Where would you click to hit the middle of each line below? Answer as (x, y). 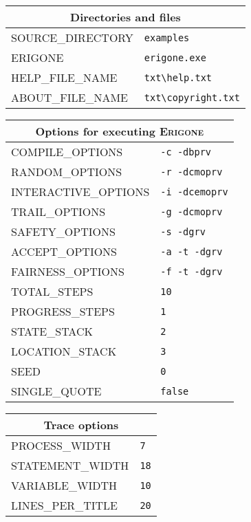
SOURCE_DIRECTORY (72, 37)
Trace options (81, 425)
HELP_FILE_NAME (64, 77)
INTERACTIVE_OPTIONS (80, 192)
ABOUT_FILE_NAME (70, 97)
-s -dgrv (183, 231)
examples (167, 37)
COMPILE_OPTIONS (67, 152)
